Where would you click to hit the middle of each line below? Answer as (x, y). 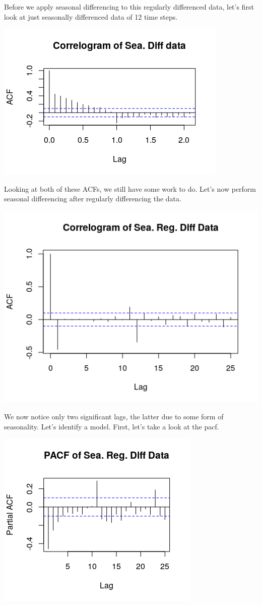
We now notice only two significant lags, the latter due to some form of (114, 417)
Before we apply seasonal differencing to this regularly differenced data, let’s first (129, 7)
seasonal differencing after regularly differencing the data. (93, 199)
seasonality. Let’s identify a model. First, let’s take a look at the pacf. (112, 426)
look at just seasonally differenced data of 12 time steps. (91, 16)
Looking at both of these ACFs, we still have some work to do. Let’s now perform (130, 188)
